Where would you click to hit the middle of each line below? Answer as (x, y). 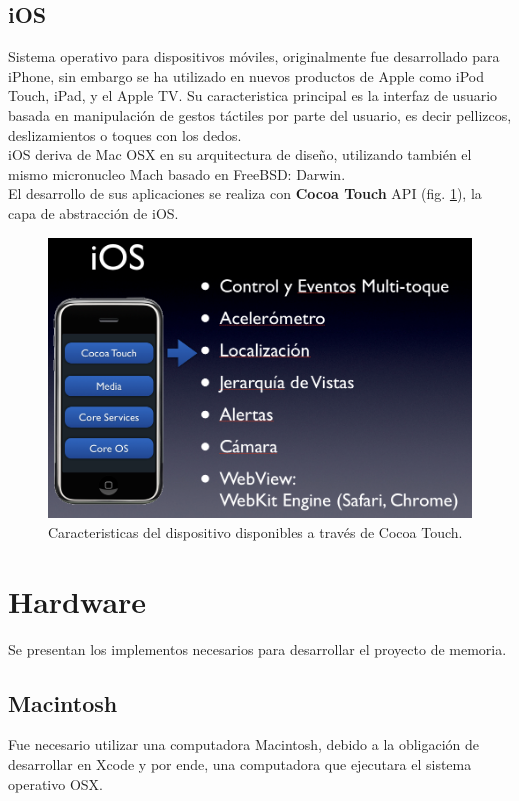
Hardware (77, 600)
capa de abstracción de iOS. (93, 212)
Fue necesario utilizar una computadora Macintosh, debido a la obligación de (244, 744)
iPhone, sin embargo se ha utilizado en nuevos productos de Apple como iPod (246, 75)
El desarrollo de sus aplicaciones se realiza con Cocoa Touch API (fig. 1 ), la (245, 193)
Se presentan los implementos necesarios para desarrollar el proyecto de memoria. (257, 648)
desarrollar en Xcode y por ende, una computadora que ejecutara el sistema (240, 764)
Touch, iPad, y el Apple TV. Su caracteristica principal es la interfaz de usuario (253, 95)
